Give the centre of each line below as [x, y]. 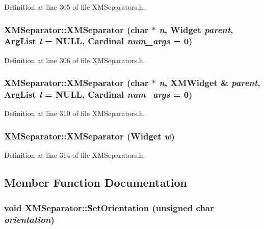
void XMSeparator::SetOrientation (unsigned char [109, 207]
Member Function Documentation [96, 182]
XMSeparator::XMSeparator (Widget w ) [89, 136]
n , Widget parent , [196, 29]
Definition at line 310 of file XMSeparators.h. [75, 113]
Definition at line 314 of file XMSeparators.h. [75, 155]
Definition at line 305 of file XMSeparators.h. [75, 7]
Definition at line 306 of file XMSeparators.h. [75, 60]
